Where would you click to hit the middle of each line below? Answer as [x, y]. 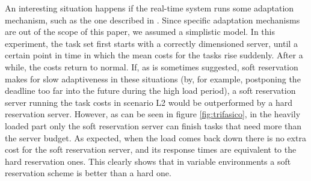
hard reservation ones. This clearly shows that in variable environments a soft [148, 161]
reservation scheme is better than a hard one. [88, 173]
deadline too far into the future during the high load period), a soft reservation [150, 91]
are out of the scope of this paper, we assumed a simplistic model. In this [140, 32]
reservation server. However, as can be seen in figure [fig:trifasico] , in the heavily [153, 114]
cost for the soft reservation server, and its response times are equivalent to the [151, 149]
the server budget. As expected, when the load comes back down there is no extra [155, 137]
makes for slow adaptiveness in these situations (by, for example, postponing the [153, 78]
